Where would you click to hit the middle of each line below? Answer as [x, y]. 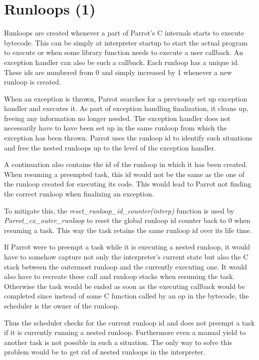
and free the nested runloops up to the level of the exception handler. [110, 147]
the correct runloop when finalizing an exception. [79, 194]
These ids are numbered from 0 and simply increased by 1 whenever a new [118, 72]
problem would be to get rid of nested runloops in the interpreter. [105, 352]
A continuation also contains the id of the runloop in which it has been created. [126, 164]
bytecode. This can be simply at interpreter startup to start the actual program [126, 42]
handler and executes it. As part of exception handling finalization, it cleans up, [126, 108]
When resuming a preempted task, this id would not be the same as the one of [124, 174]
